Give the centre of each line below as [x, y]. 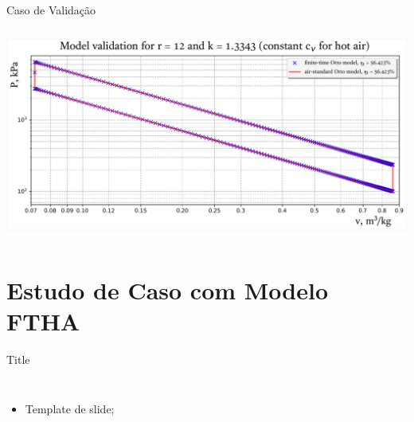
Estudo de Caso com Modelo [168, 289]
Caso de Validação [51, 10]
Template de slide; [70, 408]
